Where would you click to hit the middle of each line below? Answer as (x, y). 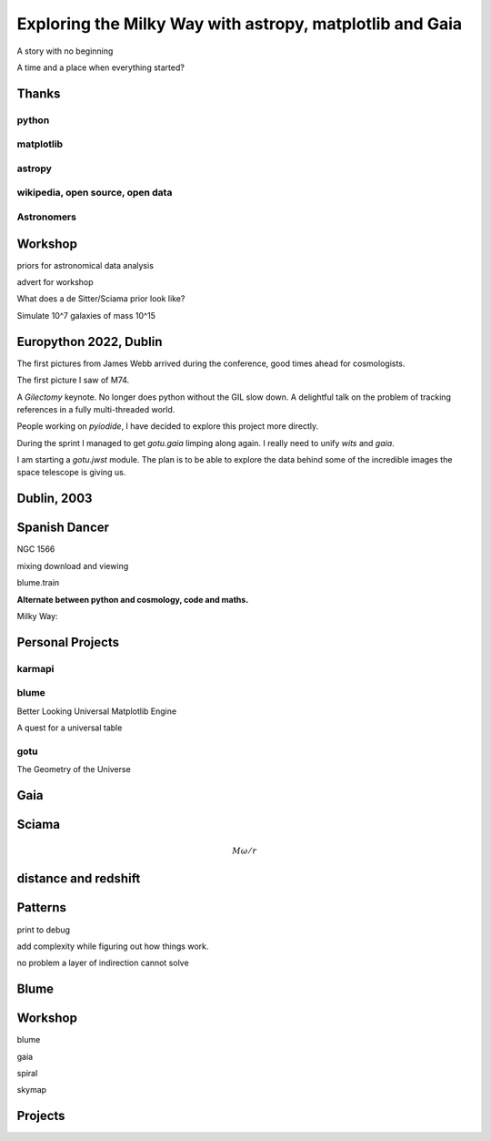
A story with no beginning (65, 51)
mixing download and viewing (73, 565)
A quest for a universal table (70, 728)
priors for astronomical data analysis (85, 265)
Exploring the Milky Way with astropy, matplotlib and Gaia (240, 24)
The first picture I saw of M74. (73, 380)
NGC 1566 (36, 549)
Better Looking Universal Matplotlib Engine (97, 711)
